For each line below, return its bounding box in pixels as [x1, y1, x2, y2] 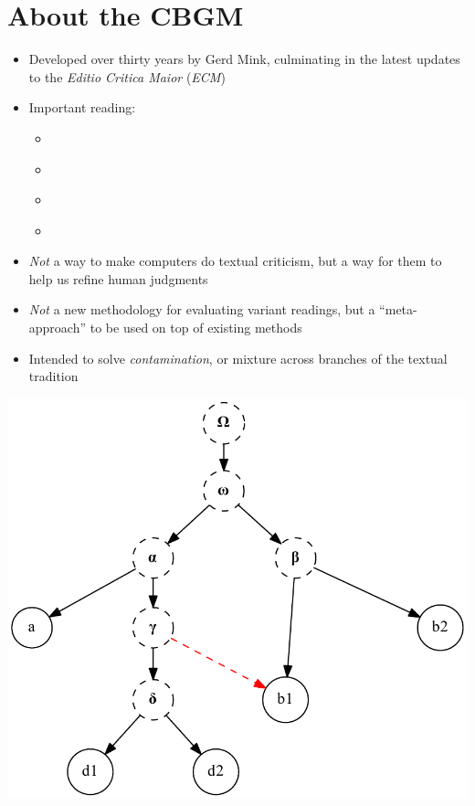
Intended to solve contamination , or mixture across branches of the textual [28, 348, 448, 367]
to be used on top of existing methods [90, 318, 302, 337]
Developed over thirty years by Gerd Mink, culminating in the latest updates [28, 49, 460, 69]
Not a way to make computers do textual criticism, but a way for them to [28, 251, 442, 270]
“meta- [379, 300, 417, 319]
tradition [28, 366, 79, 386]
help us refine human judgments [28, 269, 208, 288]
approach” [28, 318, 87, 337]
